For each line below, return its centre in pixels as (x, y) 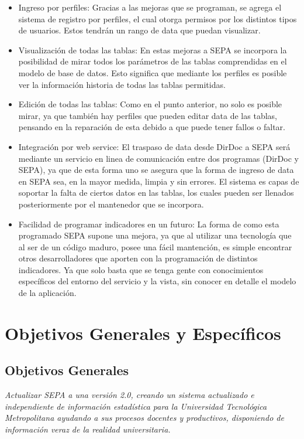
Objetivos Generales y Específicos (143, 333)
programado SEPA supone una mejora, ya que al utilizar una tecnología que (155, 235)
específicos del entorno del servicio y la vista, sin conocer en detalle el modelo (157, 281)
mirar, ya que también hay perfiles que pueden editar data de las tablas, (148, 115)
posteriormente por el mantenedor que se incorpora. (111, 204)
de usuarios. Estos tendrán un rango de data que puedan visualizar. (139, 30)
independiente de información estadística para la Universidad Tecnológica (136, 406)
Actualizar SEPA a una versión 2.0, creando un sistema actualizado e (129, 395)
